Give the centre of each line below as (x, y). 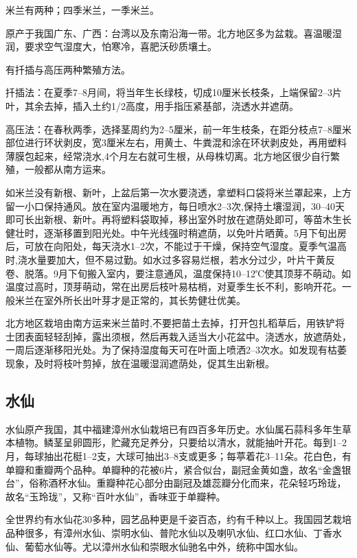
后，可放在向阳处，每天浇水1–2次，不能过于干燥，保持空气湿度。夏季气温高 (176, 246)
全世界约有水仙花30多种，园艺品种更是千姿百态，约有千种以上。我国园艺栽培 (178, 519)
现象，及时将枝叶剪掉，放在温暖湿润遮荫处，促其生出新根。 (140, 363)
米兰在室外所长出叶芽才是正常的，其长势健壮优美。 (130, 300)
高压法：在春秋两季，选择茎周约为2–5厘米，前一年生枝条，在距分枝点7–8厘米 (178, 129)
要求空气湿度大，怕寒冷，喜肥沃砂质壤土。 (120, 46)
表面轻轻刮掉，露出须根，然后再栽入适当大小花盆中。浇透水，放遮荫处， (188, 336)
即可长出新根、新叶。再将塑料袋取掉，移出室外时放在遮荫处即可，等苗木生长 (178, 219)
